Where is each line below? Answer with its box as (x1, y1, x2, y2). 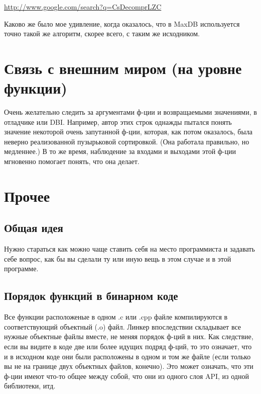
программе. (4, 263, 39, 274)
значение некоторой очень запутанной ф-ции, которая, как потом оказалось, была (4, 126, 253, 137)
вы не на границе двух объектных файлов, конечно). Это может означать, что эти (4, 361, 253, 371)
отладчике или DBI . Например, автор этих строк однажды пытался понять (4, 116, 232, 127)
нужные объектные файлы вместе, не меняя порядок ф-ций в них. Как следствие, (4, 331, 253, 342)
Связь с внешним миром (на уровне (4, 57, 242, 78)
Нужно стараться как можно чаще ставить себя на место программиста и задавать (4, 244, 255, 254)
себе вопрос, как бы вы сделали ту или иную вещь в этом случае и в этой (4, 253, 231, 264)
